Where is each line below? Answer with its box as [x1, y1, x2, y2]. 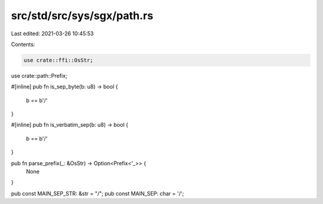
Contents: [11, 41, 35, 48]
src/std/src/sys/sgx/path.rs [11, 9, 154, 22]
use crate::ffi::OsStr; [23, 57, 94, 63]
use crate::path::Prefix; [11, 72, 68, 79]
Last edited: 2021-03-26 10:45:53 [11, 30, 94, 37]
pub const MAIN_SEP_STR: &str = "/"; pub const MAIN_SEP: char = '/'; [11, 190, 184, 197]
